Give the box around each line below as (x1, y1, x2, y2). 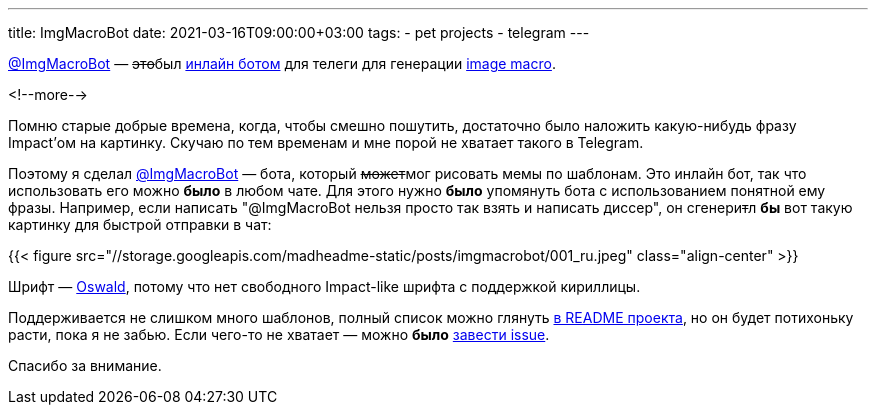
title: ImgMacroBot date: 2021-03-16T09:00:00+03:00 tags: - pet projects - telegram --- (8, 24, 590, 41)
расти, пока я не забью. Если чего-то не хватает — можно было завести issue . (8, 326, 550, 343)
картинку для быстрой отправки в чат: (8, 216, 272, 233)
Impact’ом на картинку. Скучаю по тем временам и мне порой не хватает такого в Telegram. (8, 134, 644, 151)
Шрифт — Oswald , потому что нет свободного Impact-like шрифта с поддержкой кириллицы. (8, 278, 641, 295)
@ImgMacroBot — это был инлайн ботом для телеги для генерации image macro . (8, 55, 556, 72)
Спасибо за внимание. (8, 357, 162, 374)
